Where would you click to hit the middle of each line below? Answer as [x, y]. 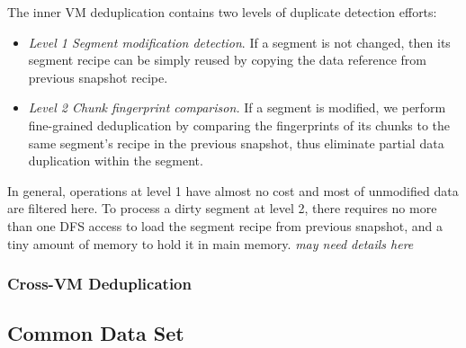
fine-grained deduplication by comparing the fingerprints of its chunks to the [239, 125]
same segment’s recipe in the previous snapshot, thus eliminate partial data [236, 143]
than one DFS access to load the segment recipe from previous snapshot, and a [225, 225]
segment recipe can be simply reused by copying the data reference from [227, 60]
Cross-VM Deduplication [99, 284]
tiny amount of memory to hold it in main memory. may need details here [211, 243]
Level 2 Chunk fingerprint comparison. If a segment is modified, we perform [237, 107]
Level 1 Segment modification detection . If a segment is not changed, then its [239, 42]
